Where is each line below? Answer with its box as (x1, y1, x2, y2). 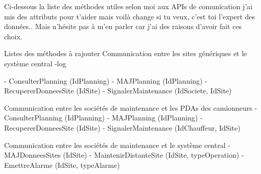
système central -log (4, 58, 66, 68)
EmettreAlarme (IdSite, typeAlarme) (4, 159, 120, 170)
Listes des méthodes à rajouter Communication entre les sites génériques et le (4, 48, 247, 59)
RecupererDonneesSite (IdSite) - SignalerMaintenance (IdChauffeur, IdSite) (4, 122, 241, 133)
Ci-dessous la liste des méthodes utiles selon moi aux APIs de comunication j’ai (4, 1, 253, 11)
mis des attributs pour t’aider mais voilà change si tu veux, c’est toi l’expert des (4, 11, 255, 21)
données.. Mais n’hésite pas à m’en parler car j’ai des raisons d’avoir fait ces (4, 21, 242, 32)
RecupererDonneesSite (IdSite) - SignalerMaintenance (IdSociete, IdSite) (4, 85, 232, 96)
